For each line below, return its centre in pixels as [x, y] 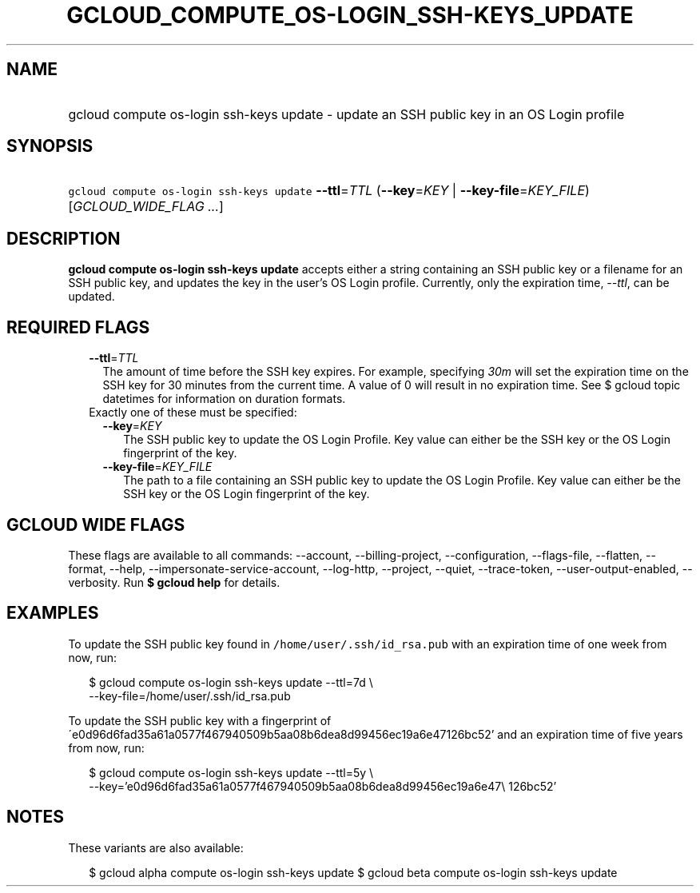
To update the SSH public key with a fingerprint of [200, 720]
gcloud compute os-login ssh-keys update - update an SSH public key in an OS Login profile [346, 114]
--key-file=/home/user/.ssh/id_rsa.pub [190, 696]
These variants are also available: [156, 847]
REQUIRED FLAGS [78, 327]
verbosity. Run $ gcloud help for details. [174, 582]
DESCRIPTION [64, 238]
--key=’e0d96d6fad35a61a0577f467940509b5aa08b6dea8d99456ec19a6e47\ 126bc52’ [323, 786]
